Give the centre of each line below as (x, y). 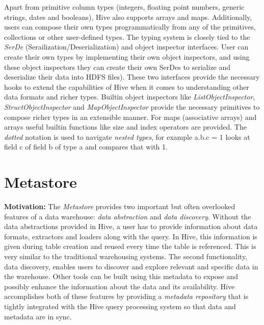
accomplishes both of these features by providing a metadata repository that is (126, 296)
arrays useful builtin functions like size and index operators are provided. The (125, 127)
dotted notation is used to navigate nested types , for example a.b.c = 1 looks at (127, 136)
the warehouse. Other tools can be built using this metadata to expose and (121, 276)
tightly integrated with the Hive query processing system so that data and (120, 306)
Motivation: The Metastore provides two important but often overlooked (120, 206)
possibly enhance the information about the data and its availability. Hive (120, 286)
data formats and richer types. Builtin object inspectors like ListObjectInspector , (130, 97)
